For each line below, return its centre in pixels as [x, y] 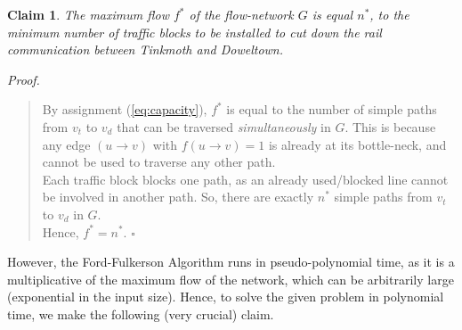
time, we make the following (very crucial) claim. [141, 313]
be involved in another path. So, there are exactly [178, 197]
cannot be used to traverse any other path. [159, 162]
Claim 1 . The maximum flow [88, 14]
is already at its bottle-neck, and [357, 144]
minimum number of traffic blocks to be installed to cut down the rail [195, 32]
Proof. [24, 79]
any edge [66, 144]
